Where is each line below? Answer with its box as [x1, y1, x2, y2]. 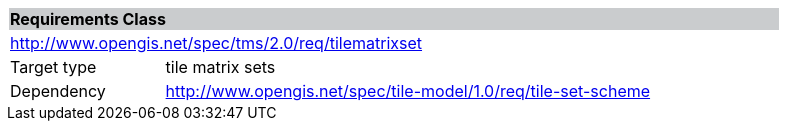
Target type [10, 57, 97, 77]
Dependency [10, 81, 106, 101]
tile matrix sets [165, 57, 276, 77]
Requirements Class [10, 9, 166, 29]
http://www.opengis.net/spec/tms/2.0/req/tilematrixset [10, 33, 423, 53]
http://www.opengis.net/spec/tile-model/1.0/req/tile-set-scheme [165, 81, 651, 101]
